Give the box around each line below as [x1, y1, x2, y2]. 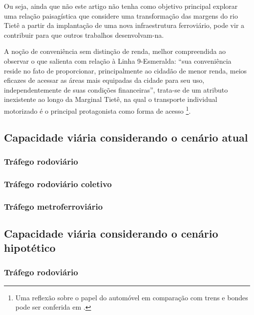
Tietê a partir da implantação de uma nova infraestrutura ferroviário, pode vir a [4, 20, 245, 30]
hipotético [4, 240, 56, 255]
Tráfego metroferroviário [4, 200, 103, 212]
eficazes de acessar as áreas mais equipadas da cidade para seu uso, [4, 75, 205, 85]
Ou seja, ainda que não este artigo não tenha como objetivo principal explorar [4, 1, 238, 11]
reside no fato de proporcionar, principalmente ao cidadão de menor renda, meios [4, 65, 247, 75]
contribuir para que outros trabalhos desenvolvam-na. [4, 29, 164, 40]
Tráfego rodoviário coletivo [4, 177, 112, 190]
